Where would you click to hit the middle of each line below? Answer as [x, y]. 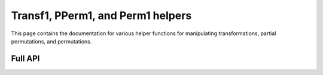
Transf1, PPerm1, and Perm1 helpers [101, 15]
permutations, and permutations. [51, 41]
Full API [25, 59]
